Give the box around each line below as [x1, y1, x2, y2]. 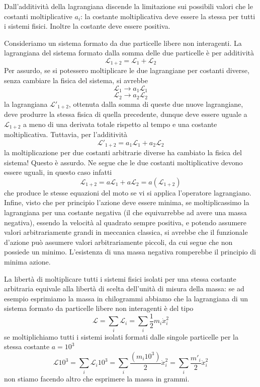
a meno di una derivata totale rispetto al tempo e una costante [23, 118, 217, 129]
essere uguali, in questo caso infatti [4, 167, 112, 177]
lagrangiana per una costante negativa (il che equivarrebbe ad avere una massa [4, 207, 247, 218]
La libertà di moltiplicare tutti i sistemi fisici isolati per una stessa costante [4, 273, 236, 284]
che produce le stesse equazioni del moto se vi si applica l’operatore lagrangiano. [4, 187, 251, 198]
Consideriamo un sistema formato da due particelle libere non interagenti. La [4, 37, 242, 48]
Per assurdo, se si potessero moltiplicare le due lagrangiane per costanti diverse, [4, 65, 249, 76]
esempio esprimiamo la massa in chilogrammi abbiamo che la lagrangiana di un [4, 293, 248, 303]
